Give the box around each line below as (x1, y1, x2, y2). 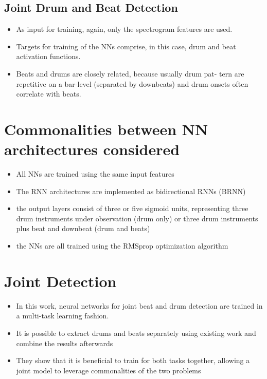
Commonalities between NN (4, 118, 208, 139)
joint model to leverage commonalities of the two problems (16, 365, 201, 375)
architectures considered (4, 139, 180, 160)
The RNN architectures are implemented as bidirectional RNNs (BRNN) (16, 185, 246, 196)
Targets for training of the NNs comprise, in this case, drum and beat (16, 41, 236, 51)
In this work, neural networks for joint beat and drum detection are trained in (16, 300, 263, 311)
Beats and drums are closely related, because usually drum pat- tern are (16, 68, 244, 79)
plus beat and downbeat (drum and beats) (16, 223, 150, 234)
